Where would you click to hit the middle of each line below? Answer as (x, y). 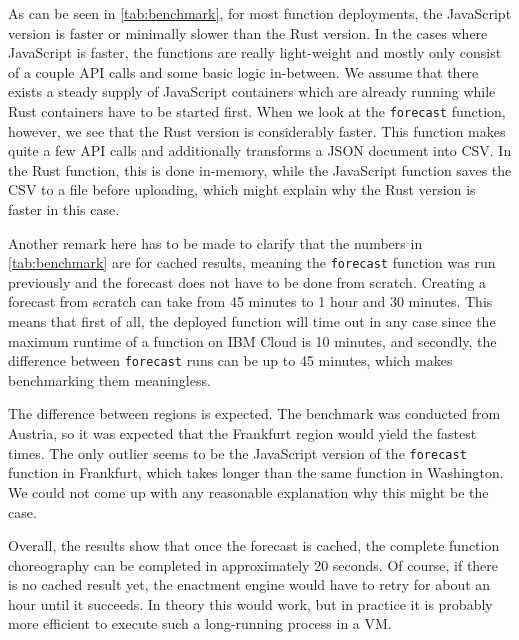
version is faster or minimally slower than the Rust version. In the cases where (248, 32)
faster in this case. (64, 209)
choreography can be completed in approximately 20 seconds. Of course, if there (253, 564)
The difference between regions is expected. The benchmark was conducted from (254, 413)
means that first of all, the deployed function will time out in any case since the (252, 321)
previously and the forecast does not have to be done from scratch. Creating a (247, 281)
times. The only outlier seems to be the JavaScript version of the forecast (237, 452)
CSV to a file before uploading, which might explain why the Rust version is (242, 189)
